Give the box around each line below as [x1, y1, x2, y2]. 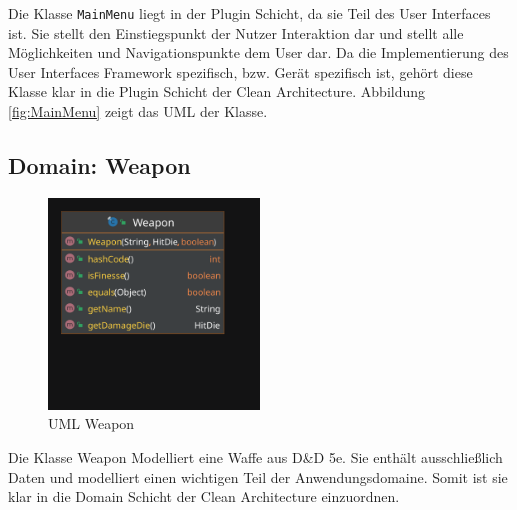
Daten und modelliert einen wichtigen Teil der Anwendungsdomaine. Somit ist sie [8, 466, 508, 487]
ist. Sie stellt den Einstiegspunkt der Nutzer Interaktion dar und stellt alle [8, 22, 464, 43]
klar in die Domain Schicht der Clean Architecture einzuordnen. [8, 486, 400, 507]
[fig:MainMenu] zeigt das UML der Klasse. [8, 101, 268, 122]
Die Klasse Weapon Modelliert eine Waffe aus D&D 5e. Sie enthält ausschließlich [8, 447, 503, 468]
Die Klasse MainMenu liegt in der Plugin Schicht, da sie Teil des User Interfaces [8, 3, 491, 23]
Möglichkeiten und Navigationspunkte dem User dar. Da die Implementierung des [8, 42, 509, 63]
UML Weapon [48, 413, 135, 434]
